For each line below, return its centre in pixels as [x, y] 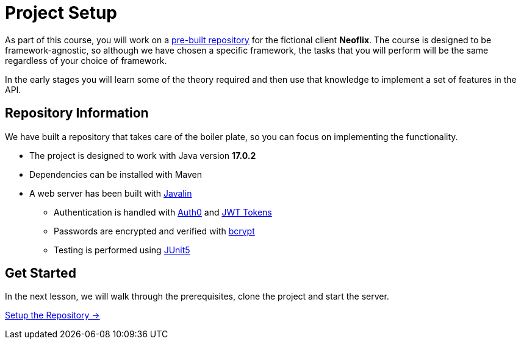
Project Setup [61, 13]
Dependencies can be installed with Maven [116, 174]
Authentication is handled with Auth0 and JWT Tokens [163, 212]
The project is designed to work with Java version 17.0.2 [143, 155]
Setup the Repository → [52, 315]
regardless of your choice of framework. [86, 60]
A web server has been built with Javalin [111, 193]
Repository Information [77, 113]
